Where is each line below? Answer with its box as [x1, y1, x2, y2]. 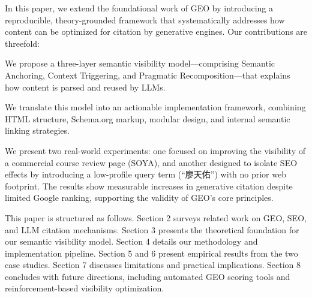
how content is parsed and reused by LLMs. [5, 80, 166, 93]
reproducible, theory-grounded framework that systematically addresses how [5, 13, 285, 26]
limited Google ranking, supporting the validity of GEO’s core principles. [5, 191, 274, 204]
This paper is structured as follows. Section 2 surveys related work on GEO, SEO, [5, 211, 307, 224]
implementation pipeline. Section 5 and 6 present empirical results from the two [5, 246, 298, 259]
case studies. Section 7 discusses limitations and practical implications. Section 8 [5, 258, 301, 271]
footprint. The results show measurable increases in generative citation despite [5, 179, 293, 192]
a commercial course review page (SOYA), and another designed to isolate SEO [5, 156, 298, 168]
